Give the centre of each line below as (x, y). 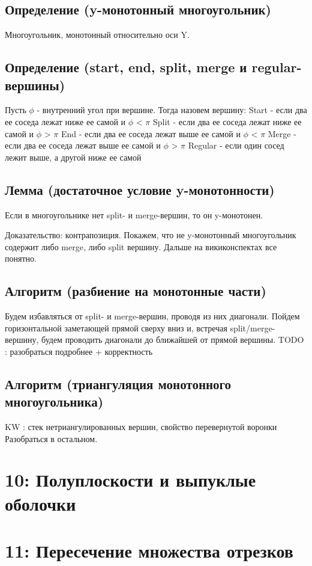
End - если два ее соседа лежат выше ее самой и (151, 133)
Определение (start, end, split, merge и (126, 67)
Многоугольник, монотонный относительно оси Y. (97, 35)
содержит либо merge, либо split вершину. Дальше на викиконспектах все (141, 246)
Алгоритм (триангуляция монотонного (118, 383)
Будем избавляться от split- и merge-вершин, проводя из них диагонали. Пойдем (152, 316)
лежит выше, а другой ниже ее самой (73, 157)
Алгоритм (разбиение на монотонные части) (136, 291)
